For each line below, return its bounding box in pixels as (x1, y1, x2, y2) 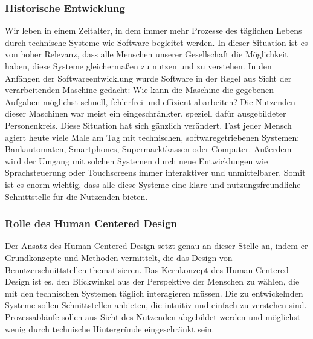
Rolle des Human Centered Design (5, 216, 178, 231)
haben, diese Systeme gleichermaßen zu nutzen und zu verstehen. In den (5, 60, 272, 72)
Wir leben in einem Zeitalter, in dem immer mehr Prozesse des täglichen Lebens (5, 24, 302, 37)
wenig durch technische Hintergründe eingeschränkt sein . (5, 322, 215, 335)
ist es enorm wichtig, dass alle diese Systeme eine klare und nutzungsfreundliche (5, 178, 301, 190)
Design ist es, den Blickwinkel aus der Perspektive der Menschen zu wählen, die (5, 275, 300, 288)
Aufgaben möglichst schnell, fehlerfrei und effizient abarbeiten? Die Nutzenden (5, 95, 295, 108)
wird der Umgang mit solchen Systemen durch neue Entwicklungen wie (5, 154, 268, 167)
